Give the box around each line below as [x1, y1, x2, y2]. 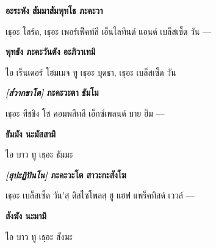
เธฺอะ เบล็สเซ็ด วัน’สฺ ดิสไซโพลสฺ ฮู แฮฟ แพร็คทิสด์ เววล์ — [5, 189, 195, 202]
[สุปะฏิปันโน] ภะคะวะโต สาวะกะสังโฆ [5, 168, 126, 181]
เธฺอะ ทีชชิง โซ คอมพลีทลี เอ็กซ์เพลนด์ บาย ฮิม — [5, 106, 165, 119]
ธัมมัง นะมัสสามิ [5, 127, 56, 140]
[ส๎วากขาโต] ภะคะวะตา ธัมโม [5, 86, 99, 99]
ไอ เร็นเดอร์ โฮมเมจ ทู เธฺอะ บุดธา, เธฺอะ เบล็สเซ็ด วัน [5, 65, 176, 78]
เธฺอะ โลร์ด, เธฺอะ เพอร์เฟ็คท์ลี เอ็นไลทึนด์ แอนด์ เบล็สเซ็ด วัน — [5, 24, 211, 37]
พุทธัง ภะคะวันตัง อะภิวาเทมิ [5, 45, 96, 58]
